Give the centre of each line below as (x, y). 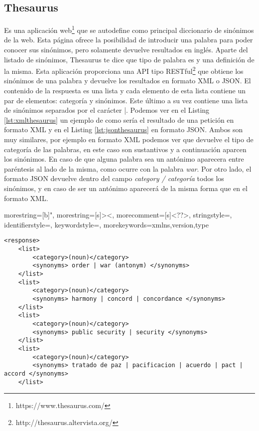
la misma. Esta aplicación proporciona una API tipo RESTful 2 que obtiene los (124, 70)
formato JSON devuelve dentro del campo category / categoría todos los (114, 178)
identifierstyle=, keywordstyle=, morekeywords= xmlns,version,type (106, 224)
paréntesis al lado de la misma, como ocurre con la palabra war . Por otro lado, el (128, 168)
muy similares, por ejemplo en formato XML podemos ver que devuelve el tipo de (129, 139)
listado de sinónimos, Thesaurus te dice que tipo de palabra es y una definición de (129, 59)
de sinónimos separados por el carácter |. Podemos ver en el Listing (107, 110)
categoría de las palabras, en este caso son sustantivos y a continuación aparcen (125, 149)
